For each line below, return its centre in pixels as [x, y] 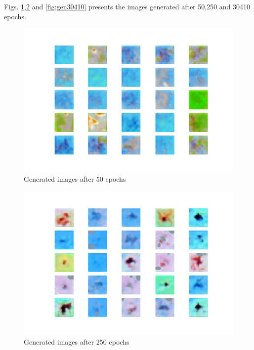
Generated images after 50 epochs [75, 179]
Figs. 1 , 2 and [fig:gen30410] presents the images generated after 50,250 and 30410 [127, 6]
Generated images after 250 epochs [77, 341]
